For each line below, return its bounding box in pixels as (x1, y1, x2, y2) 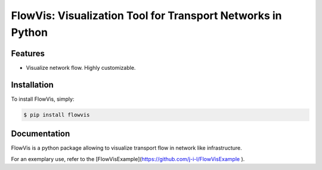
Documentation (11, 129, 70, 139)
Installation (11, 79, 54, 89)
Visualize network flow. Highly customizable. (26, 64, 136, 71)
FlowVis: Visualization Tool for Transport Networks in (11, 9, 282, 22)
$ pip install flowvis (23, 111, 90, 118)
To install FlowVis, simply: (11, 95, 75, 103)
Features (11, 48, 45, 58)
